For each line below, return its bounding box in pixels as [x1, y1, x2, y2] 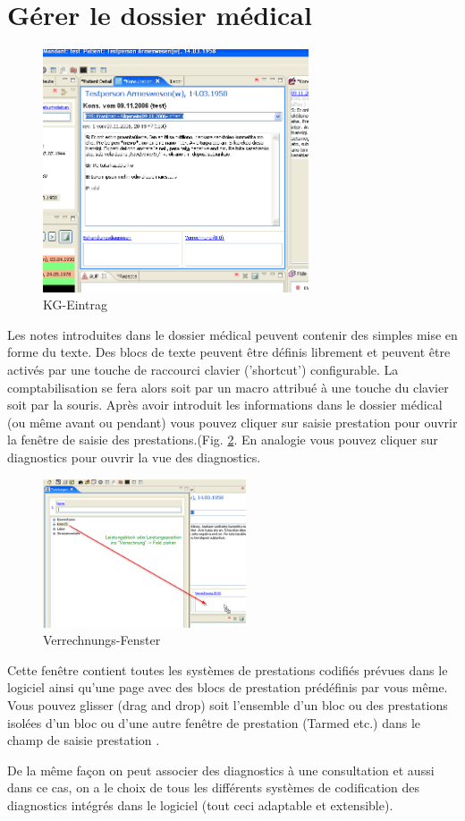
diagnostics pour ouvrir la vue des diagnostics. [7, 448, 261, 466]
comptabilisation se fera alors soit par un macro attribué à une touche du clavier [7, 377, 449, 396]
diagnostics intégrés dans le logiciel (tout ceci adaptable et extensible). [7, 795, 393, 814]
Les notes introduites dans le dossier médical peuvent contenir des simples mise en [7, 325, 458, 343]
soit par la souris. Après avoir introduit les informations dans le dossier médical [7, 395, 443, 414]
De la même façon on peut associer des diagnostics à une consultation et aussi [7, 760, 435, 779]
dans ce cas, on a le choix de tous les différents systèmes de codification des [7, 778, 420, 797]
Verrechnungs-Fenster [43, 631, 161, 649]
